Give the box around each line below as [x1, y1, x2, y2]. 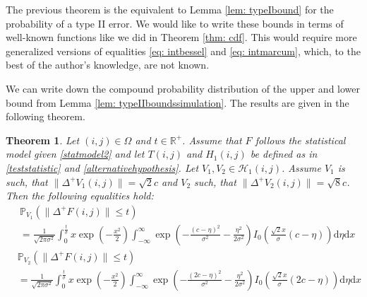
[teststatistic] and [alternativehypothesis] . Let [6, 160, 199, 175]
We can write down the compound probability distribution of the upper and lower [6, 81, 361, 95]
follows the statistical [255, 132, 346, 147]
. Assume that [182, 132, 242, 147]
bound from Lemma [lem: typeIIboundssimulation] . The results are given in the [6, 95, 349, 110]
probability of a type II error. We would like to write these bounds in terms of [6, 16, 344, 30]
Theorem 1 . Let [6, 132, 80, 147]
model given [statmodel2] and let [6, 146, 145, 161]
